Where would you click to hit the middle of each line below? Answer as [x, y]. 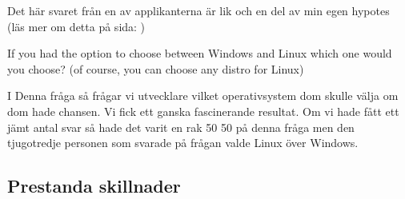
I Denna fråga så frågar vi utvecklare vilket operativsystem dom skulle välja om [203, 96]
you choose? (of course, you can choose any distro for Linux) [156, 68]
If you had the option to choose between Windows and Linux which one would [200, 53]
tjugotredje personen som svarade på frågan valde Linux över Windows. [183, 143]
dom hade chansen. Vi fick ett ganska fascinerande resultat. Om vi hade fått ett [203, 111]
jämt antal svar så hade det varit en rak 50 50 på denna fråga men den [181, 127]
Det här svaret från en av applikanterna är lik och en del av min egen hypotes [198, 10]
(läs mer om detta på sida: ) [76, 26]
